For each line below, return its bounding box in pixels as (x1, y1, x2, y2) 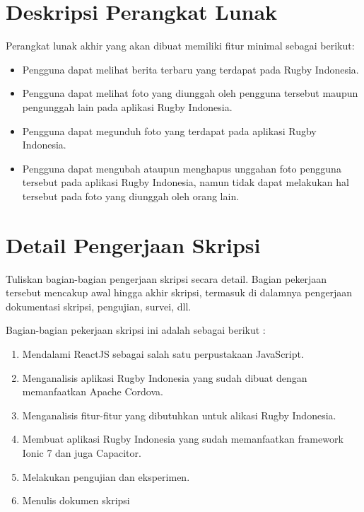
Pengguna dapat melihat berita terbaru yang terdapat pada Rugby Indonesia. (22, 62, 359, 76)
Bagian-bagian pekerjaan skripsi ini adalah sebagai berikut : (6, 322, 266, 337)
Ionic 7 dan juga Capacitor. (22, 445, 141, 460)
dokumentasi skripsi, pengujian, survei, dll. (6, 298, 192, 313)
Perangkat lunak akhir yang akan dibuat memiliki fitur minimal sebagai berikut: (6, 38, 355, 53)
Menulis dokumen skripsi (22, 493, 130, 508)
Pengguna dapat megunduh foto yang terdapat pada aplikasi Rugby (22, 123, 317, 138)
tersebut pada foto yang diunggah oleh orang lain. (22, 188, 240, 203)
